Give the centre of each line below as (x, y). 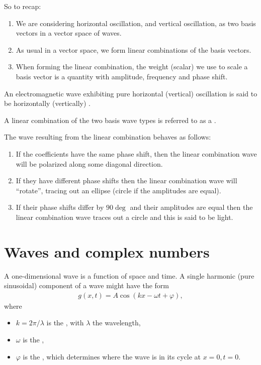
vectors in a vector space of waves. (69, 33)
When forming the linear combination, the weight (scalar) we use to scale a (132, 67)
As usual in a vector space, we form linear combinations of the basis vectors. (134, 49)
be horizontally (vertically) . (47, 103)
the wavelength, (117, 323)
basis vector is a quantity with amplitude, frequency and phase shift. (122, 76)
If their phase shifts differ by (60, 207)
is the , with (65, 323)
